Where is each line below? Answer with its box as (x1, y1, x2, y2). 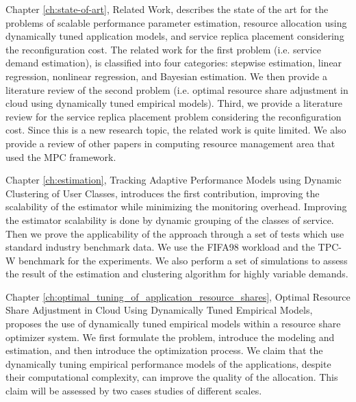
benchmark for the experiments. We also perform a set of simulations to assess (18, 253, 348, 267)
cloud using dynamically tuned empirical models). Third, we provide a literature (5, 96, 342, 110)
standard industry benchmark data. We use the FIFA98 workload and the (5, 240, 315, 254)
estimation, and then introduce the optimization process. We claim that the (5, 343, 323, 357)
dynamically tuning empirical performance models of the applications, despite (5, 356, 331, 370)
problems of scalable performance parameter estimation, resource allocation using (5, 15, 347, 29)
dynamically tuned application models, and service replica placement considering (5, 29, 344, 43)
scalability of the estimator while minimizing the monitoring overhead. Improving (5, 199, 347, 214)
